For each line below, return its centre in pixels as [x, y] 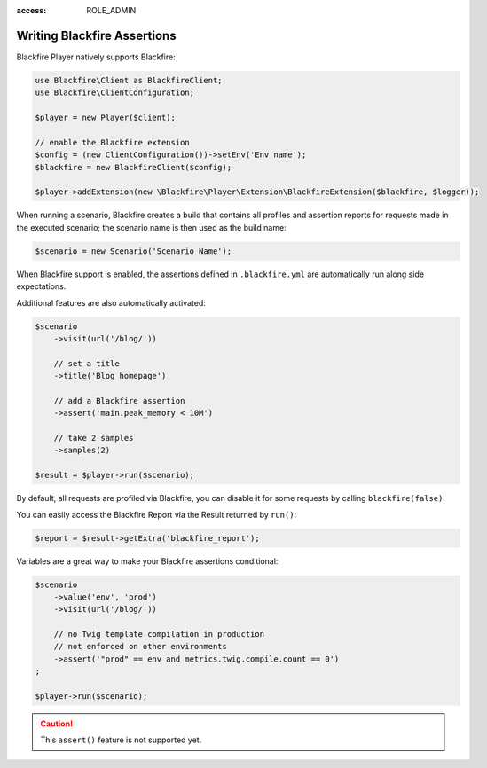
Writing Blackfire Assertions [96, 35]
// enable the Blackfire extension [112, 142]
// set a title [86, 363]
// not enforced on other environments [141, 647]
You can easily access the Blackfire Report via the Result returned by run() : [157, 514]
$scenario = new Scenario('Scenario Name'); [134, 251]
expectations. [41, 286]
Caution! [57, 724]
